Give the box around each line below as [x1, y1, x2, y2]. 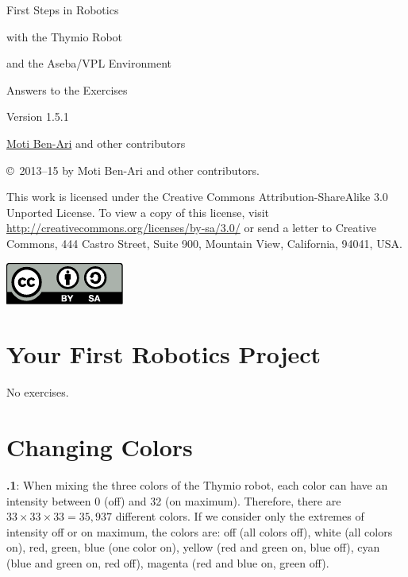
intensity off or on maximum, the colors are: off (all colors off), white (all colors [6, 523, 393, 540]
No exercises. [6, 384, 69, 401]
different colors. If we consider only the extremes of [115, 508, 364, 525]
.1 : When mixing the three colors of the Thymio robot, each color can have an [6, 476, 388, 493]
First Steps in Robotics [6, 2, 119, 17]
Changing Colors [6, 431, 193, 463]
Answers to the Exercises [6, 81, 128, 98]
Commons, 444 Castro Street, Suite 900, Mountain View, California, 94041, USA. [6, 234, 402, 251]
